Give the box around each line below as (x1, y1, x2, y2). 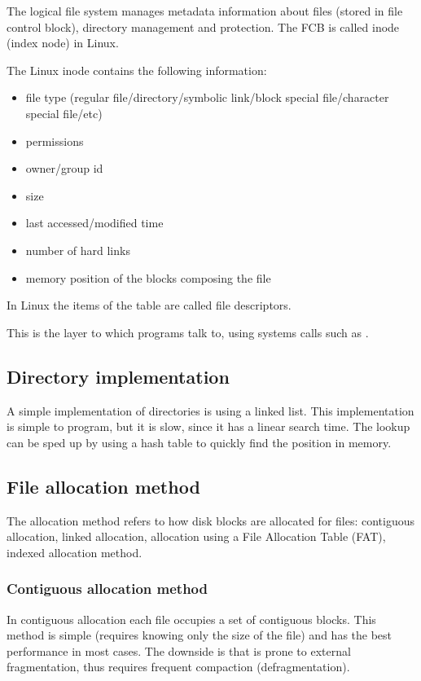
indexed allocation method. (7, 543, 143, 560)
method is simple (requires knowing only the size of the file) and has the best (7, 626, 392, 644)
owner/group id (25, 160, 103, 177)
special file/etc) (25, 104, 103, 121)
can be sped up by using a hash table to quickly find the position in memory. (7, 433, 392, 450)
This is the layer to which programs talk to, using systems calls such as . (7, 323, 369, 340)
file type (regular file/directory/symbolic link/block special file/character (25, 89, 389, 106)
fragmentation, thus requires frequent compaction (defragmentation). (7, 658, 350, 675)
